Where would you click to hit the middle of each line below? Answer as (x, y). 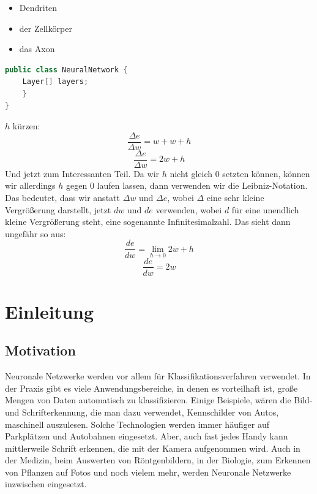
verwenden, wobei (189, 209)
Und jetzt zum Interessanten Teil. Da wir (82, 173)
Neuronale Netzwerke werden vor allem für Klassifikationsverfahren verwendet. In (158, 376)
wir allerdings (30, 185)
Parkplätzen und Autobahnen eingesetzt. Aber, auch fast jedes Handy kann (147, 436)
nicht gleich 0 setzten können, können (240, 173)
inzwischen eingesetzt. (46, 484)
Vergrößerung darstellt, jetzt (58, 209)
